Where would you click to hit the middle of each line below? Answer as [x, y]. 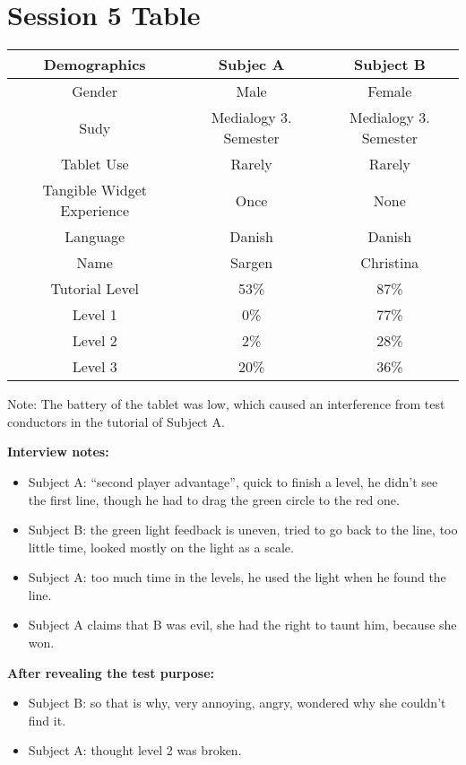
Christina [390, 263]
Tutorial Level [95, 289]
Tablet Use [95, 164]
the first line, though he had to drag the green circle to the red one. [214, 499]
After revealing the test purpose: [111, 672]
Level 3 [95, 367]
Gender [95, 91]
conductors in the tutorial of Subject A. [116, 421]
